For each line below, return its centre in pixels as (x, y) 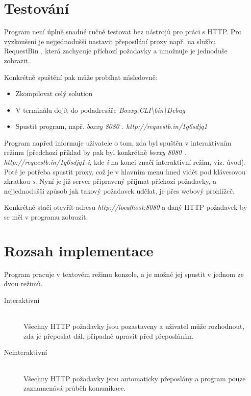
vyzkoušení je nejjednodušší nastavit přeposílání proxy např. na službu (110, 41)
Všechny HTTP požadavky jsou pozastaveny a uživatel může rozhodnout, (134, 326)
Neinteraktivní (25, 352)
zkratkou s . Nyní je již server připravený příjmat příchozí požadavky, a (110, 181)
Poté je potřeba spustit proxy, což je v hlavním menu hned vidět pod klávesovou (125, 171)
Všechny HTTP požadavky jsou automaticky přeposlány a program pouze (135, 378)
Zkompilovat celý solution (54, 93)
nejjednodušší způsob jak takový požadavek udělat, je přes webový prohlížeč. (119, 190)
